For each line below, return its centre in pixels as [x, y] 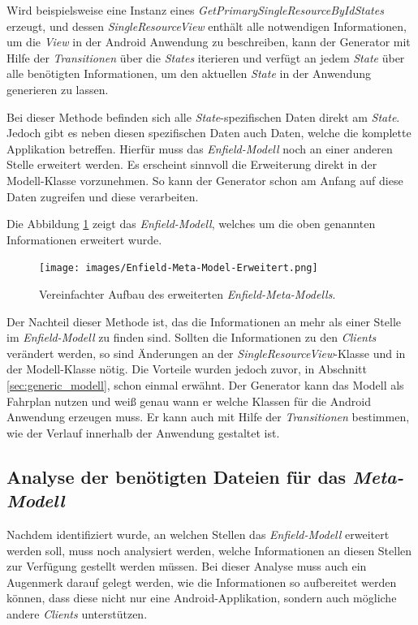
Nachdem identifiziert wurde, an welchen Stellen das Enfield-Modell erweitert [198, 534]
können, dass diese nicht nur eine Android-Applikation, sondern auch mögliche [202, 598]
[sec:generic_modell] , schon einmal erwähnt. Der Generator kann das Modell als [205, 384]
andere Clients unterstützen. [77, 613]
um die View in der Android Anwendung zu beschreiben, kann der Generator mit [209, 42]
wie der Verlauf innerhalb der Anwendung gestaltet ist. [143, 432]
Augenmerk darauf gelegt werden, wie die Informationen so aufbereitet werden [202, 582]
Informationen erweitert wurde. [84, 239]
